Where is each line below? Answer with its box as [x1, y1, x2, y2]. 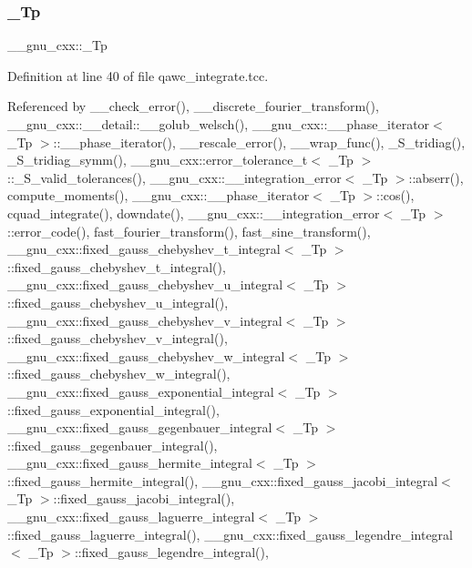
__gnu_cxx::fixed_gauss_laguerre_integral [7, 507, 255, 526]
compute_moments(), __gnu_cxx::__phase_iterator [7, 186, 310, 205]
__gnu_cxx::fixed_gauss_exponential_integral [7, 381, 274, 401]
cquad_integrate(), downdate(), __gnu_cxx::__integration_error [7, 203, 380, 222]
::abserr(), [408, 167, 464, 187]
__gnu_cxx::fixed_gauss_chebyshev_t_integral [7, 239, 281, 259]
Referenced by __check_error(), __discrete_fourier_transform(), [7, 96, 379, 116]
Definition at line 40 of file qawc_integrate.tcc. [7, 66, 269, 85]
